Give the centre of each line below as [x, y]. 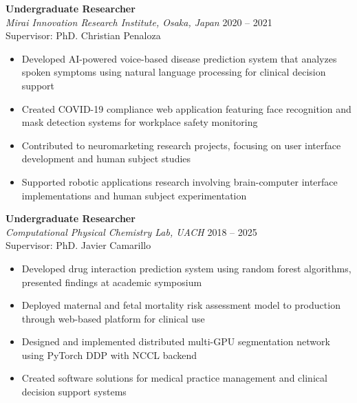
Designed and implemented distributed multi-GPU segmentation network [176, 341]
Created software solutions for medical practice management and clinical [174, 378]
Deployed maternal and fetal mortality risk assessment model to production [181, 305]
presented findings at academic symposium [112, 282]
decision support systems [74, 392]
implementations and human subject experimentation [134, 195]
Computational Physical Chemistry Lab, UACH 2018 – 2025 [131, 231]
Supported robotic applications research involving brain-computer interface [180, 181]
